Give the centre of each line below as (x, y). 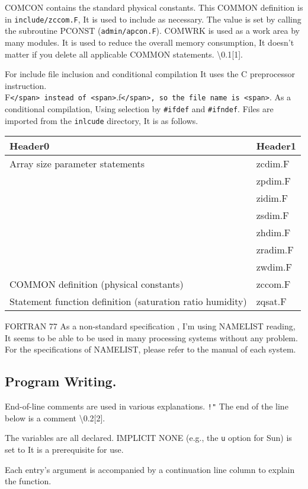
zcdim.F (273, 164)
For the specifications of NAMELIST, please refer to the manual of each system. (150, 349)
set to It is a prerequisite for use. (64, 450)
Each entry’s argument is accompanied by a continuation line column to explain (150, 469)
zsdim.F (272, 215)
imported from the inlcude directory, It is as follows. (102, 120)
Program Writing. (61, 381)
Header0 (30, 146)
